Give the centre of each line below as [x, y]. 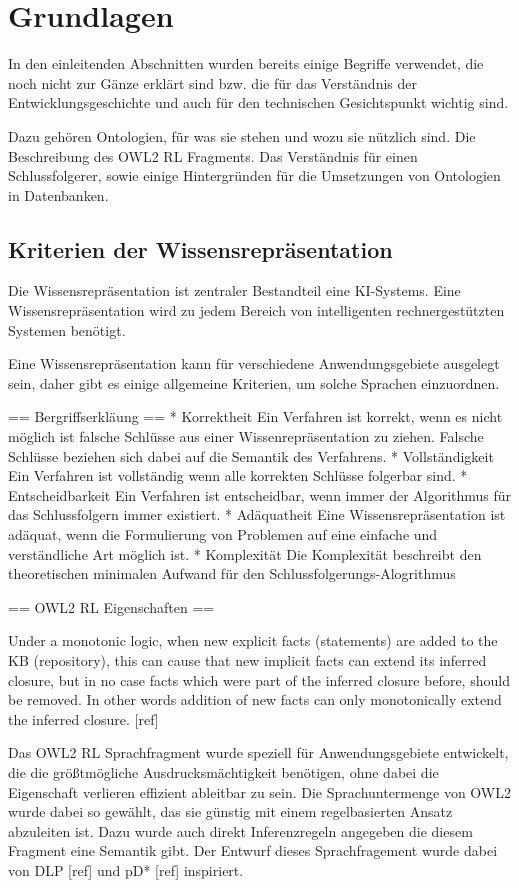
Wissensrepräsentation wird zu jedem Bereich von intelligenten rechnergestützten [256, 310]
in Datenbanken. [58, 194]
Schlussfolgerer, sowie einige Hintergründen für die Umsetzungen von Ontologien [254, 175]
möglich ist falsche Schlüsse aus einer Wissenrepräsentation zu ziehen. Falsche [246, 436]
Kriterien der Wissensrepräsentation [200, 248]
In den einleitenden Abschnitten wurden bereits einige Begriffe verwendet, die [246, 63]
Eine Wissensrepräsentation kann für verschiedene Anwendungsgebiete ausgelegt [254, 363]
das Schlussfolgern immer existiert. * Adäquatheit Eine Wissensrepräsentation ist [257, 514]
